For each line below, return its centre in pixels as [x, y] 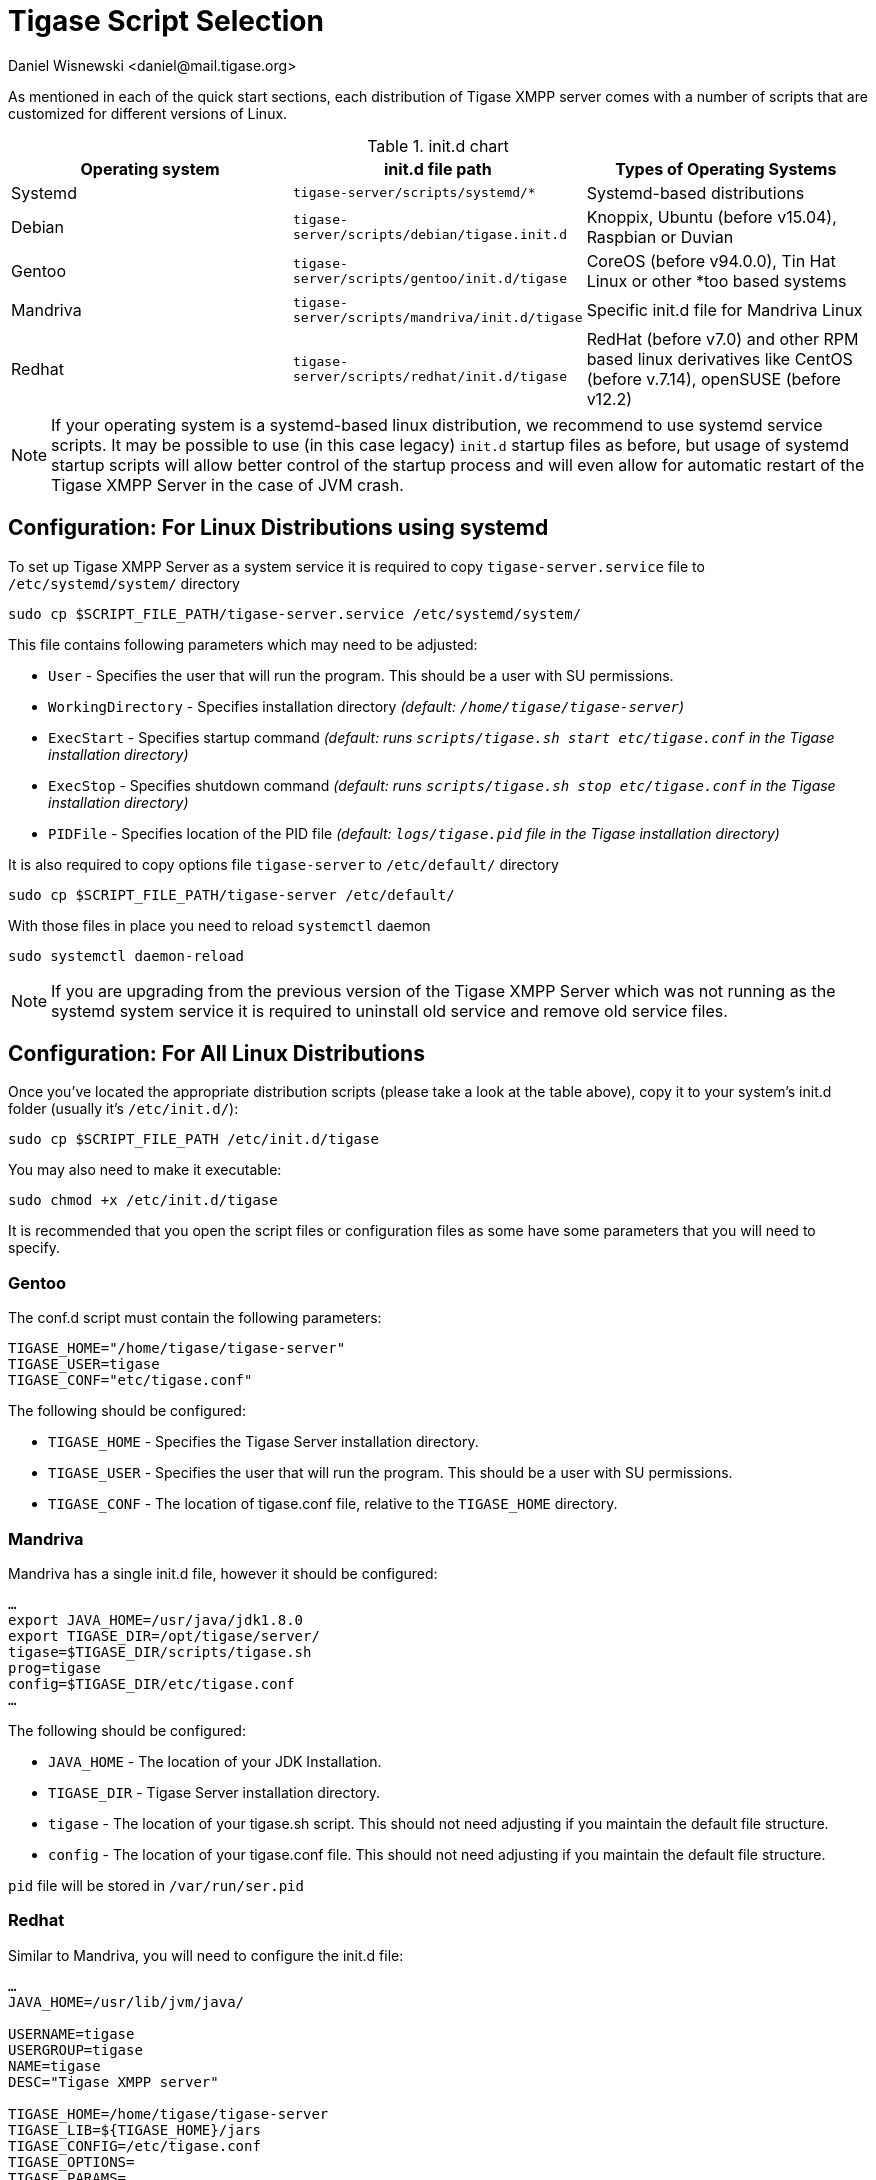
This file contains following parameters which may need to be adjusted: [243, 644]
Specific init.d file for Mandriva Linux [724, 309]
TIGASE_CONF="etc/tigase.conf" [130, 1380]
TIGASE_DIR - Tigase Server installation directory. [214, 1792]
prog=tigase [54, 1667]
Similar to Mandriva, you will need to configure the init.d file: [206, 1955]
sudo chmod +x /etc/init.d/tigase [143, 1200]
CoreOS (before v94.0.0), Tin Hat [711, 260]
